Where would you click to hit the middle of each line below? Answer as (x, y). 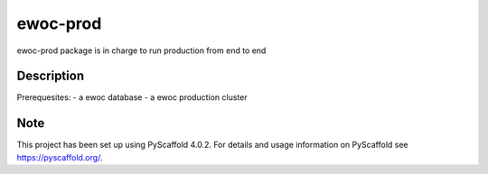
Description (51, 76)
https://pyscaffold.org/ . (60, 157)
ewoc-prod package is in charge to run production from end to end (141, 50)
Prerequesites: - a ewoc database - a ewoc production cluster (132, 97)
